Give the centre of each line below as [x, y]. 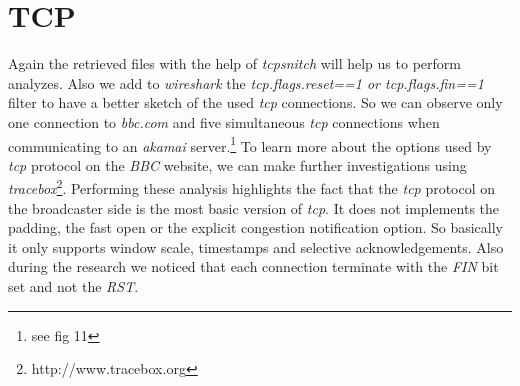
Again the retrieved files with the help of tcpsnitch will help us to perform [234, 63]
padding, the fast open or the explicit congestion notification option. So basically [255, 227]
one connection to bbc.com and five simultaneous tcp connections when [224, 121]
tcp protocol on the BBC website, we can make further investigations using [237, 164]
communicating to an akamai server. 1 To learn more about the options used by [250, 144]
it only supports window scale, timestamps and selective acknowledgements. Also [256, 246]
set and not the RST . [73, 285]
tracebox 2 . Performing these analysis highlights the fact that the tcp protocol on [252, 186]
